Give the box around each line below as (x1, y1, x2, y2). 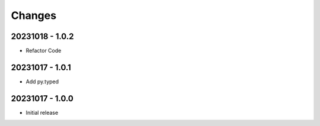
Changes (11, 9, 56, 22)
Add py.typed (25, 77, 59, 85)
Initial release (25, 109, 59, 116)
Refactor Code (25, 47, 62, 54)
